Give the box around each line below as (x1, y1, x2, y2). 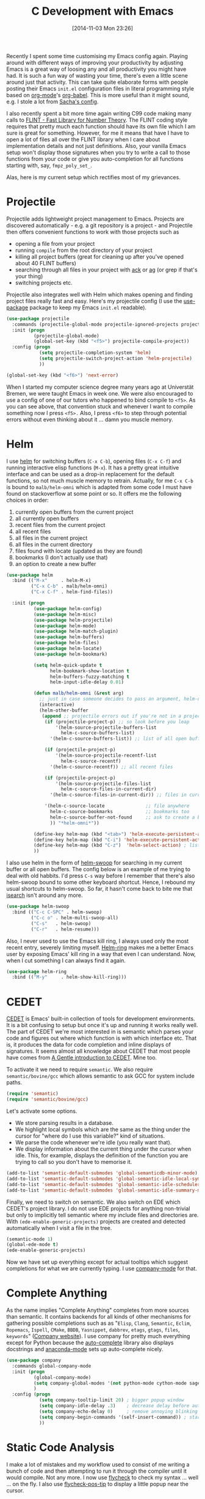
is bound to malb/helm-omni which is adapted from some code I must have (6, 483, 192, 490)
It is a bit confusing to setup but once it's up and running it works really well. (6, 1022, 198, 1029)
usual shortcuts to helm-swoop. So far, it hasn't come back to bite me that (6, 885, 193, 893)
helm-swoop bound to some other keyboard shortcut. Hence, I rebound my (6, 878, 195, 886)
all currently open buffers (15, 515, 79, 522)
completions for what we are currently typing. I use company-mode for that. (6, 1265, 197, 1272)
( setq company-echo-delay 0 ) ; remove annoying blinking (38, 1408, 198, 1415)
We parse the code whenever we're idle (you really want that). (15, 1139, 172, 1146)
